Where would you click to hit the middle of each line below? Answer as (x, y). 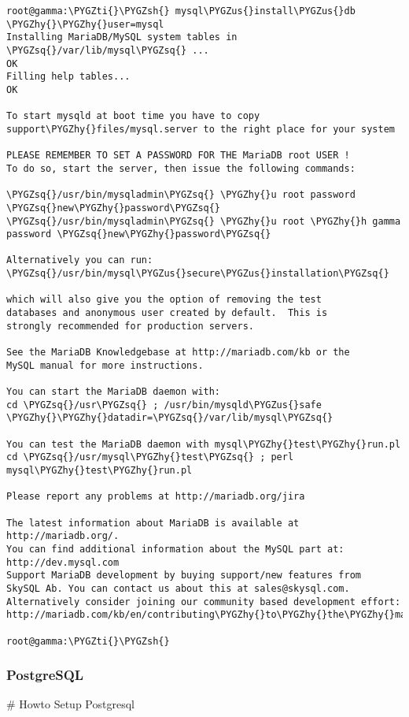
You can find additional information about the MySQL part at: (175, 549)
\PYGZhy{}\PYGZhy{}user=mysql (85, 24)
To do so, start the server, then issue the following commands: (181, 168)
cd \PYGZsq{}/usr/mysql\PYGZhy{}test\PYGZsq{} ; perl (150, 457)
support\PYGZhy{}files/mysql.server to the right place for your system (201, 129)
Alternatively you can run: (80, 260)
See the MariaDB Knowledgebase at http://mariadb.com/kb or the (178, 353)
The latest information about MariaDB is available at (153, 523)
